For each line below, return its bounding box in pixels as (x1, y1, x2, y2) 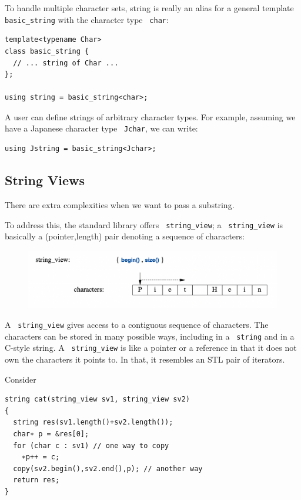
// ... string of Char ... (13, 58, 119, 67)
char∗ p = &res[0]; (13, 430, 89, 439)
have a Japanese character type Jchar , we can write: (5, 122, 198, 134)
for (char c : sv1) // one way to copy (13, 441, 169, 450)
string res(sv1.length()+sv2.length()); (13, 418, 173, 427)
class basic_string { (5, 47, 89, 55)
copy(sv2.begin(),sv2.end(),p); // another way (13, 464, 203, 473)
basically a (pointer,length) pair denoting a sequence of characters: (5, 230, 245, 242)
